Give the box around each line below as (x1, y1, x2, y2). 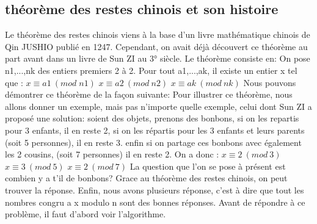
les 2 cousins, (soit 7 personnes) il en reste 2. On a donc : (5, 148, 219, 161)
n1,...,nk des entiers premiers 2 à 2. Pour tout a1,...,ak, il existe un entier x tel (5, 63, 297, 76)
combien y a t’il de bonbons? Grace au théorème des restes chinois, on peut (5, 172, 288, 184)
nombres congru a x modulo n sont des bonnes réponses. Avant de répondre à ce (5, 195, 305, 208)
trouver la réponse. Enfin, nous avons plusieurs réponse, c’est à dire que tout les (5, 183, 304, 196)
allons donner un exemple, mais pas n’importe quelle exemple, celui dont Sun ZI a (5, 99, 312, 112)
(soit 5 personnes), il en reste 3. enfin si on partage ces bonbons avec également (5, 135, 302, 148)
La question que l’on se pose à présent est (129, 159, 286, 172)
